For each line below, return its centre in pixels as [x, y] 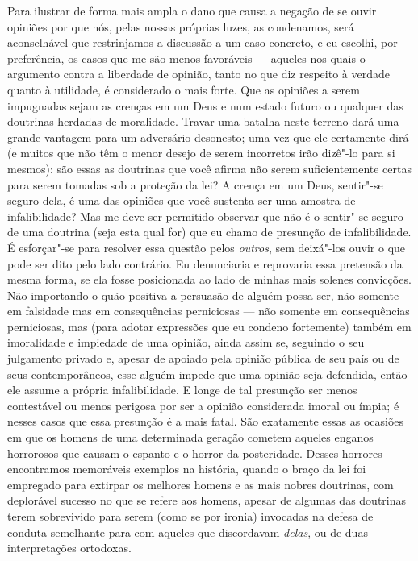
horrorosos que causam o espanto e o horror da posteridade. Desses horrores [195, 453]
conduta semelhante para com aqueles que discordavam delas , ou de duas [188, 532]
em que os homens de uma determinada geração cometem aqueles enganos [190, 437]
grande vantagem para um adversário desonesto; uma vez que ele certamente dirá [208, 137]
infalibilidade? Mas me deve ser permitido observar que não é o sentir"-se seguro [205, 216]
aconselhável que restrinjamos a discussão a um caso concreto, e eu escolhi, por [203, 42]
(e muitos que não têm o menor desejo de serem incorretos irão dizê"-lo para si [201, 153]
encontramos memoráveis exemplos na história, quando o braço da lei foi [187, 469]
